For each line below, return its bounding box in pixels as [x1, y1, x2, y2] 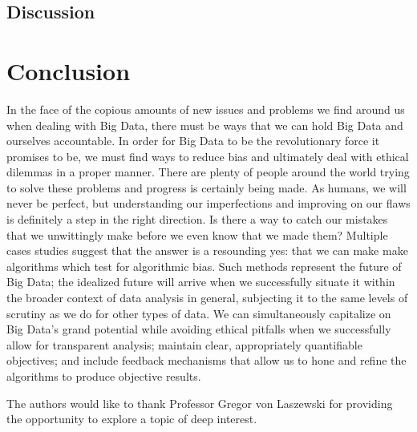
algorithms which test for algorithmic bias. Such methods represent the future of [6, 257, 402, 274]
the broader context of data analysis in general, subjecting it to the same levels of [6, 289, 408, 306]
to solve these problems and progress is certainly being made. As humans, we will [6, 179, 407, 196]
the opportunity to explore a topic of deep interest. [6, 410, 257, 427]
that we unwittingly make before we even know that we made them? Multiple [6, 226, 388, 243]
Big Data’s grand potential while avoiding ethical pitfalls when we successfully [6, 321, 391, 337]
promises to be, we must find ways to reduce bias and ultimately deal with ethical [6, 147, 409, 164]
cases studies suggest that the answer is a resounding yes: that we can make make [6, 242, 408, 259]
